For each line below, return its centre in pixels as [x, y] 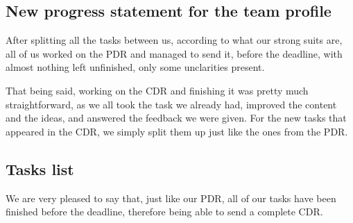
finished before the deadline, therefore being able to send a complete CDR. [164, 212]
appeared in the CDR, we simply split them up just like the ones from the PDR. [177, 131]
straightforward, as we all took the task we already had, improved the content [171, 104]
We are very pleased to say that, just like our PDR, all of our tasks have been [171, 198]
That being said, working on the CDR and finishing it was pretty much [157, 90]
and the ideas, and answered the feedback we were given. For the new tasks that [176, 118]
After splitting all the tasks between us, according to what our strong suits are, [174, 40]
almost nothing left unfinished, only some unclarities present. [135, 67]
